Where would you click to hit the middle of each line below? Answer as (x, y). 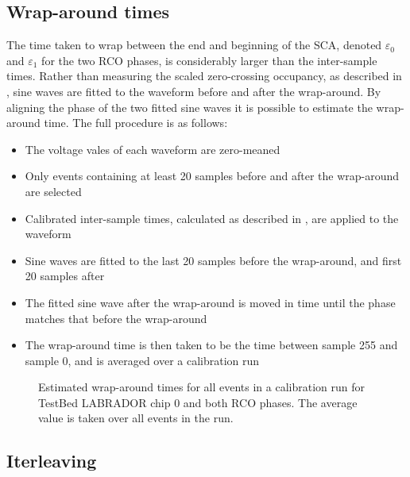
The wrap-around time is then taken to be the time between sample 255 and (211, 345)
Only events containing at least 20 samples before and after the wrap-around (212, 176)
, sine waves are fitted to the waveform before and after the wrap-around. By (194, 91)
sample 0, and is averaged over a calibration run (142, 360)
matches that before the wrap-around (116, 318)
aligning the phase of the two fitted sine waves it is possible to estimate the (190, 107)
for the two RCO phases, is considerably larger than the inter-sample (209, 60)
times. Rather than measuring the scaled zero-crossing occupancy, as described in (204, 76)
